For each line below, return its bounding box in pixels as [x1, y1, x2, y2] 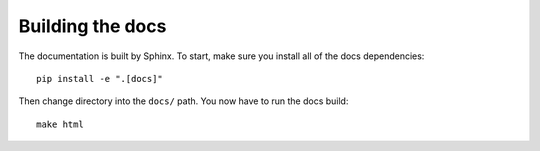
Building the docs [18, 15, 167, 37]
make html [36, 118, 84, 130]
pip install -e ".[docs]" [36, 73, 164, 84]
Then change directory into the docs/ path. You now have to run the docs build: [18, 95, 349, 107]
